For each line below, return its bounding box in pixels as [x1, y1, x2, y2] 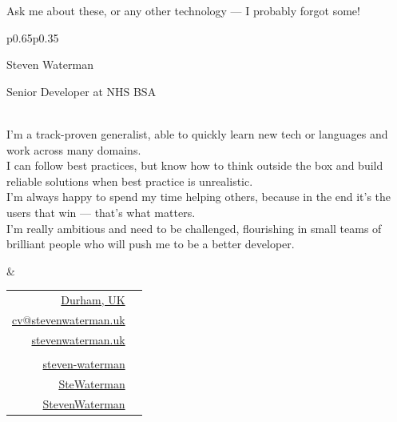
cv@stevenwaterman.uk [12, 311, 125, 328]
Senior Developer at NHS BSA [6, 82, 157, 99]
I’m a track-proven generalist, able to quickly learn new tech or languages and [6, 125, 388, 142]
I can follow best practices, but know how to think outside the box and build [6, 157, 383, 174]
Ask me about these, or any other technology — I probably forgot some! [6, 2, 360, 18]
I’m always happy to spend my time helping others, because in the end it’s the [6, 188, 391, 205]
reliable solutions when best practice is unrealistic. [6, 172, 253, 189]
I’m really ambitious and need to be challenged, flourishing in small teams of [6, 219, 382, 236]
